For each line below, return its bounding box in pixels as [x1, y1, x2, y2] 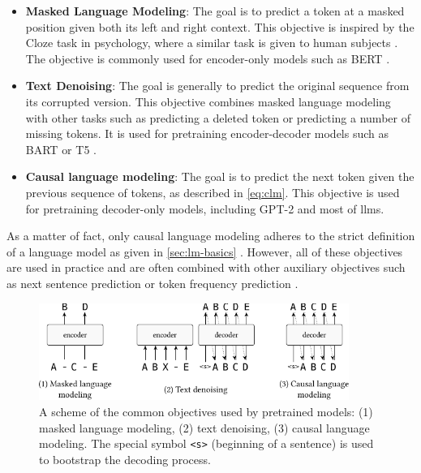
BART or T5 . [25, 140, 97, 157]
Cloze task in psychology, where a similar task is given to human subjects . [25, 34, 398, 51]
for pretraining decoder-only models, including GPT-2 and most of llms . [25, 200, 384, 217]
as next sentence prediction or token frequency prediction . [6, 274, 299, 291]
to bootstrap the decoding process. [39, 450, 211, 467]
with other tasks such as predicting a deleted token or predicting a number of [25, 109, 410, 126]
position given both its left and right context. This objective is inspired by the [25, 18, 415, 35]
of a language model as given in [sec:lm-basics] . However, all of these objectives [6, 243, 403, 260]
